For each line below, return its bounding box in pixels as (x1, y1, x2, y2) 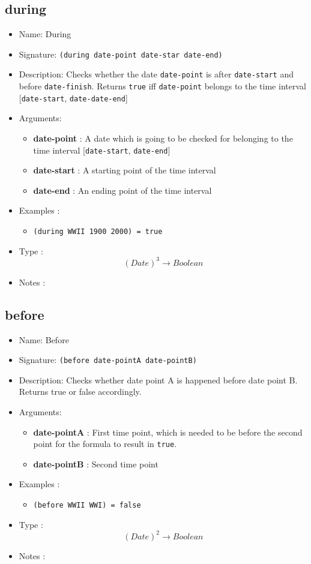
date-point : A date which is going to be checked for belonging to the (33, 132, 293, 145)
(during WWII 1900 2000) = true (33, 227, 163, 236)
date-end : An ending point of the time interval (33, 184, 212, 196)
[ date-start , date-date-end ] (19, 91, 128, 104)
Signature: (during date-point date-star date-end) (19, 47, 223, 60)
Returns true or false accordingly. (19, 385, 142, 398)
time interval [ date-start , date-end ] (33, 143, 171, 156)
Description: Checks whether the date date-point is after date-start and (19, 68, 294, 80)
